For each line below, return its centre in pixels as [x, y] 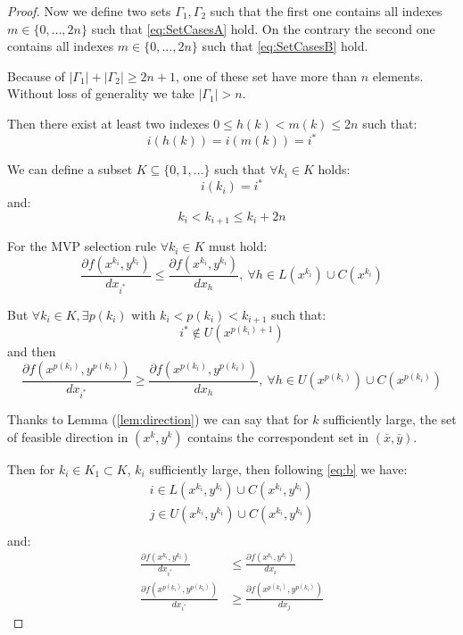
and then [32, 351]
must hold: [238, 246]
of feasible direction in [68, 437]
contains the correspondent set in [278, 437]
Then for [31, 469]
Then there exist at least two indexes [108, 123]
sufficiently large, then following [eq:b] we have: [278, 469]
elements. [398, 75]
